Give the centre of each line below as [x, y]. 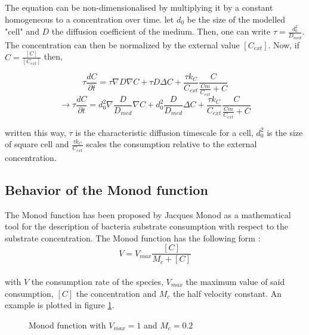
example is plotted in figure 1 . [60, 305]
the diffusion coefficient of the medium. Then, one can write [161, 31]
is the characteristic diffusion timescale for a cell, [164, 132]
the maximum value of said [235, 281]
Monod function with [67, 325]
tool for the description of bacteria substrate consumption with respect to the [147, 226]
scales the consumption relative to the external [172, 144]
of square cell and [37, 144]
